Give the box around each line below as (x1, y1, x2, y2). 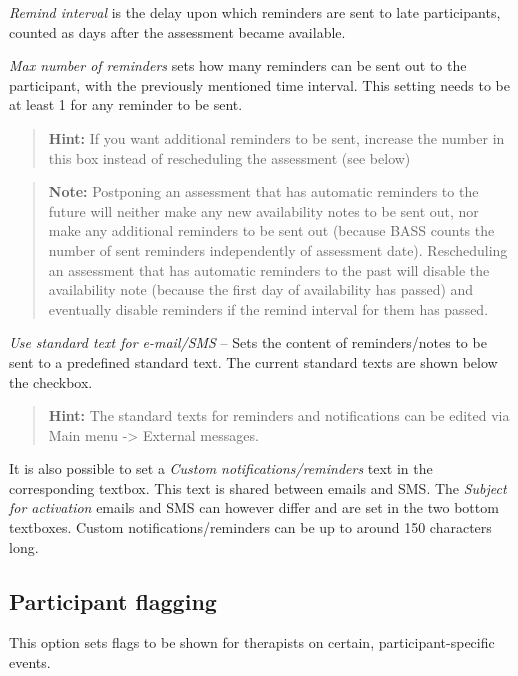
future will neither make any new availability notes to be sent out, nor (48, 200, 479, 221)
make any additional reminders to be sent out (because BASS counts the (48, 220, 495, 241)
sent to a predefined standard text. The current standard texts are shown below (9, 351, 498, 372)
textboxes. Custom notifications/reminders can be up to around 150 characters (9, 517, 492, 538)
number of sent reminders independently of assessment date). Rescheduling (48, 239, 508, 260)
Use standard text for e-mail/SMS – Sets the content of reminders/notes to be (9, 332, 487, 353)
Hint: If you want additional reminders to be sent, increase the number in (48, 127, 505, 148)
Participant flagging (9, 585, 217, 616)
